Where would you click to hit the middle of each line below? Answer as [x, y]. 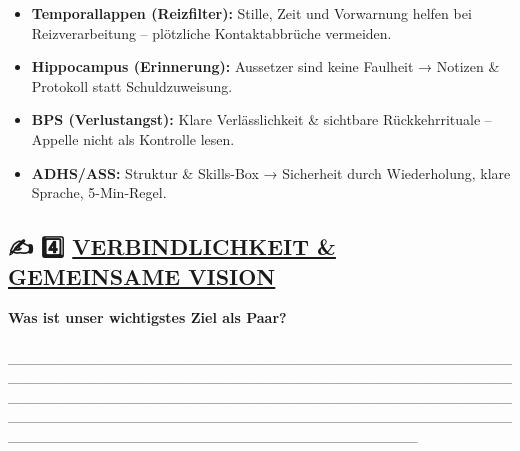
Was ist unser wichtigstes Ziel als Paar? [147, 317]
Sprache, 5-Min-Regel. [99, 192]
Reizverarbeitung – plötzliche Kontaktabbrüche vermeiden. [211, 32]
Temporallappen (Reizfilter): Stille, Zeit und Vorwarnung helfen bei [251, 13]
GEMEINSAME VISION [142, 275]
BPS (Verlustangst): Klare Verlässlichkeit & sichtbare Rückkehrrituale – [261, 119]
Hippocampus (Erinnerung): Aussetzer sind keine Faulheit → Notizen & [265, 66]
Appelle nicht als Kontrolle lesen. [133, 138]
